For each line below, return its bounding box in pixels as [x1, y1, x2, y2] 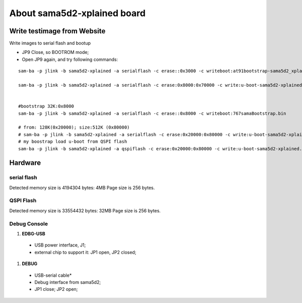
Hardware [9, 159, 41, 167]
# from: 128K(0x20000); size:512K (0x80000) [18, 125, 130, 131]
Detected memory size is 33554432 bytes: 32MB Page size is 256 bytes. [9, 207, 161, 214]
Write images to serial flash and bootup [9, 40, 91, 46]
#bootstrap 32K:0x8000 [18, 103, 74, 109]
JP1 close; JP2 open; [34, 286, 78, 292]
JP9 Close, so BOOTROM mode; [22, 49, 89, 55]
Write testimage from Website [9, 27, 106, 35]
